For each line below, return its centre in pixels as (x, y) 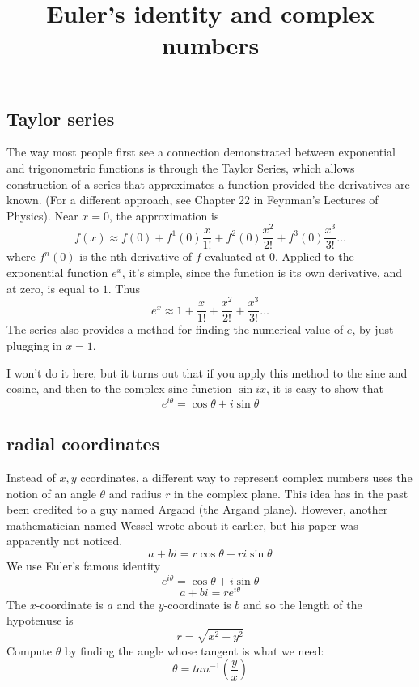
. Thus (124, 288)
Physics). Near (42, 215)
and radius (135, 493)
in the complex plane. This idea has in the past (291, 493)
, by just (373, 329)
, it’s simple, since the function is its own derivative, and (262, 273)
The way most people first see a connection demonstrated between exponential (201, 152)
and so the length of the (303, 604)
